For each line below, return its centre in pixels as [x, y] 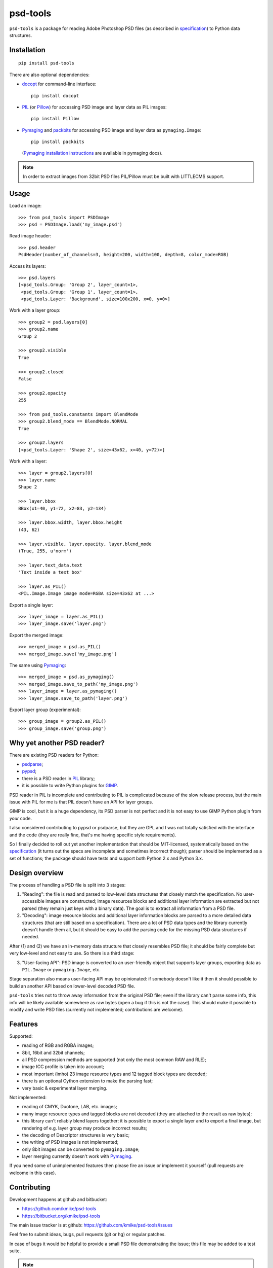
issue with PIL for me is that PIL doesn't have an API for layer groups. [81, 802]
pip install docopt [55, 96]
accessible [33, 901]
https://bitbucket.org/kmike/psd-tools [61, 1216]
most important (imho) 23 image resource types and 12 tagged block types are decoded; [115, 1074]
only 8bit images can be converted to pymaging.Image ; [81, 1149]
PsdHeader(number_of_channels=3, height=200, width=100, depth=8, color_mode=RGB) [124, 255]
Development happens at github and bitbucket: [58, 1199]
